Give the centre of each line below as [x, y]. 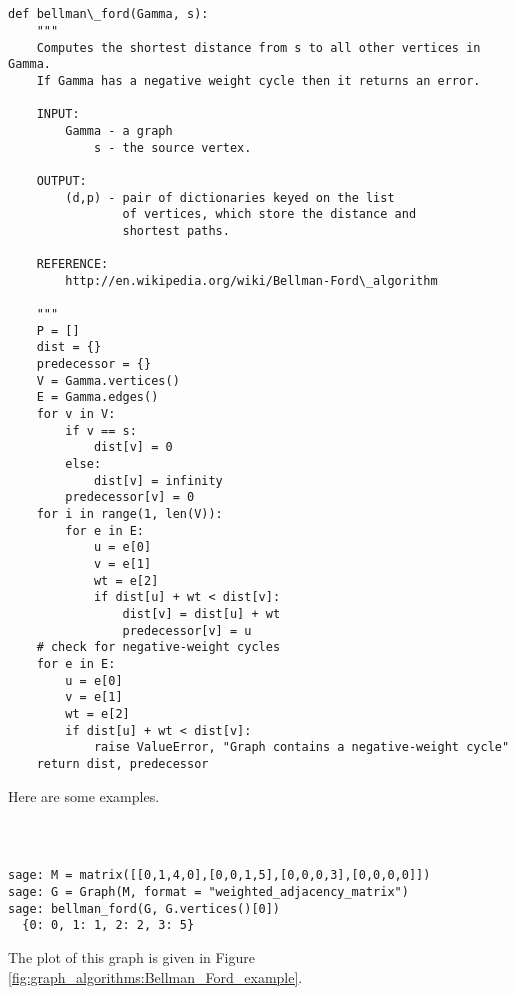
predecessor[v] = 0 [130, 497]
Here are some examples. [84, 795]
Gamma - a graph [119, 130]
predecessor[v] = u [187, 630]
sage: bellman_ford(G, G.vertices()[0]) [144, 908]
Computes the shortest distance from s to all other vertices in [258, 47]
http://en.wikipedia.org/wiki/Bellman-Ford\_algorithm [251, 280]
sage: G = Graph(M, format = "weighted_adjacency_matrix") [208, 892]
